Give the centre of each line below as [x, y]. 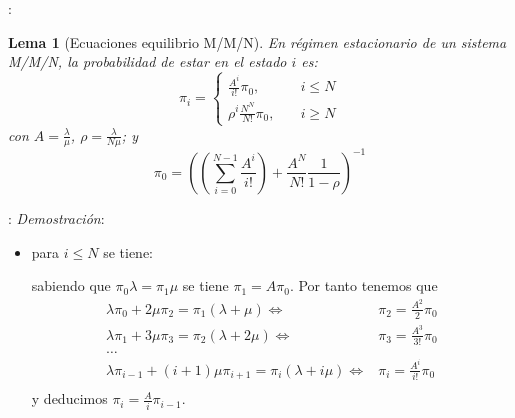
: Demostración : [56, 217]
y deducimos [69, 398]
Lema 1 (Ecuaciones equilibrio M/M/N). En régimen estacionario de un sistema [257, 41]
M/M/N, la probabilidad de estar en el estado [147, 61]
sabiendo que [71, 285]
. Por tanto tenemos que [363, 285]
